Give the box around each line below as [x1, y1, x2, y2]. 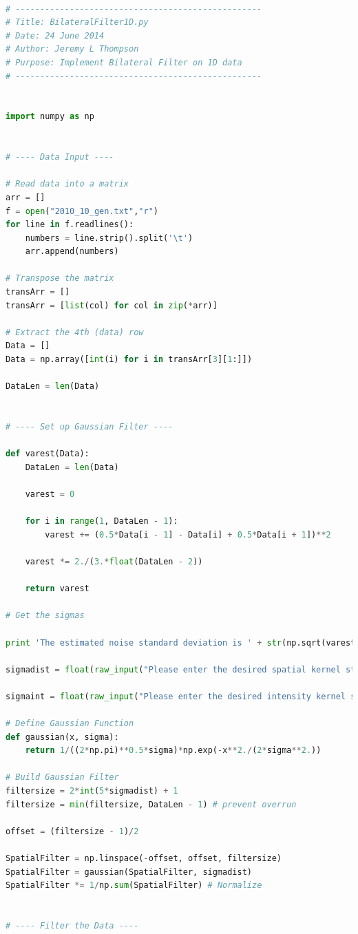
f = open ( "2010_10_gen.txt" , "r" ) [6, 206, 159, 216]
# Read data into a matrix [6, 179, 129, 189]
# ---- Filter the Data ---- [6, 920, 139, 931]
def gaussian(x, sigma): [6, 732, 119, 742]
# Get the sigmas [6, 611, 85, 621]
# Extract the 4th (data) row [6, 327, 144, 337]
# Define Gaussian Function [6, 719, 134, 729]
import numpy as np [6, 112, 94, 122]
